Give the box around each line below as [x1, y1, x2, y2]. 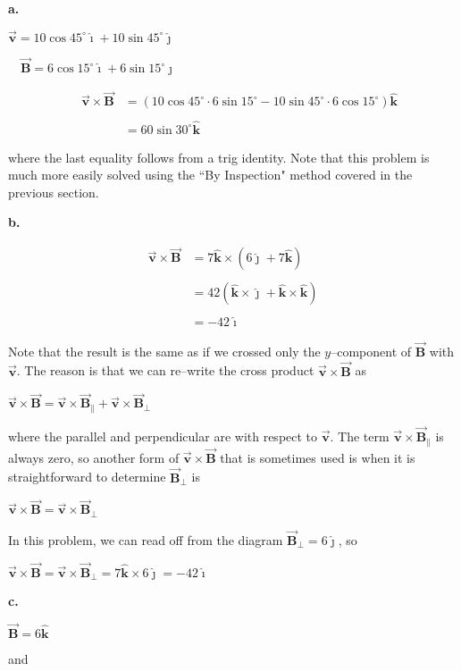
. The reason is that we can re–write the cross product [16, 361, 314, 380]
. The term [330, 427, 390, 446]
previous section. [8, 182, 99, 201]
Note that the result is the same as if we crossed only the [8, 341, 321, 360]
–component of [331, 341, 412, 360]
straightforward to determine [8, 467, 166, 486]
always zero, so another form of [8, 448, 180, 466]
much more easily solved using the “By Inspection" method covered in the [8, 165, 413, 184]
